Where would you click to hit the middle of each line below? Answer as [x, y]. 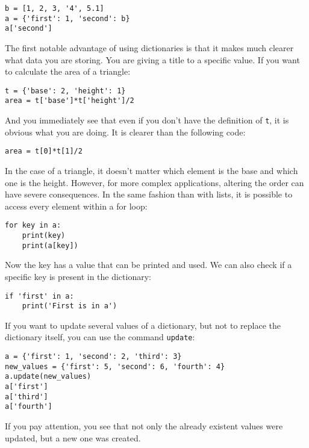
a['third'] [27, 397]
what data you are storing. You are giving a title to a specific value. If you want [152, 59]
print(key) [44, 235]
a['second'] [29, 29]
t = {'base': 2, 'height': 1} [65, 91]
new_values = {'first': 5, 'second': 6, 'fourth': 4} [115, 366]
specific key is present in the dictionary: [78, 276]
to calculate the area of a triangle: [68, 71]
